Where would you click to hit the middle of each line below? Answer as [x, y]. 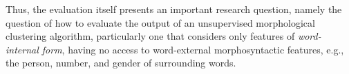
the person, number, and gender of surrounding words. [121, 63]
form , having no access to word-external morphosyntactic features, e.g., [193, 49]
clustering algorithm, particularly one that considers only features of [150, 36]
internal [22, 49]
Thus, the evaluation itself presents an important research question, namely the [174, 9]
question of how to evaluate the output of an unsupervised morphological [160, 22]
